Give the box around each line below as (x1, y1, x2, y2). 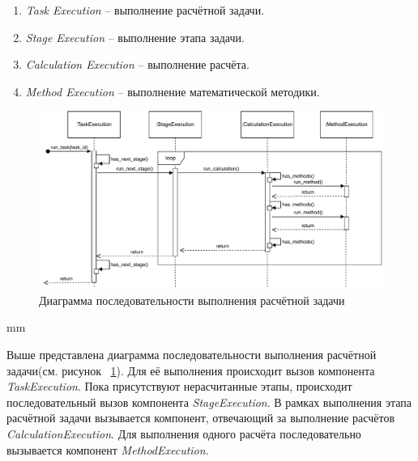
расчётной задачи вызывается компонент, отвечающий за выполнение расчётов (6, 409, 395, 426)
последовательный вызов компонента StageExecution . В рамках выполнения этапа (6, 393, 412, 410)
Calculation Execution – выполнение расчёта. (25, 56, 250, 73)
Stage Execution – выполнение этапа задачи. (25, 28, 245, 45)
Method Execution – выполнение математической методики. (25, 82, 320, 99)
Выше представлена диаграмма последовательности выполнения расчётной (6, 346, 377, 363)
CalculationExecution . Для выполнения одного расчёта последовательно (6, 425, 361, 442)
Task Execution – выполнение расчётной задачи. (25, 2, 265, 18)
